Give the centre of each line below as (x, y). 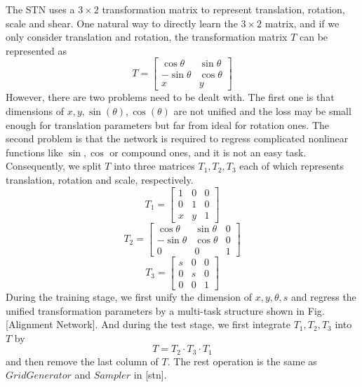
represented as (36, 50)
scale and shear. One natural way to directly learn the (122, 23)
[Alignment (29, 324)
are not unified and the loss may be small (262, 111)
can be (314, 37)
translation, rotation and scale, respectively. (100, 180)
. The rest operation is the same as (242, 361)
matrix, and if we (302, 23)
